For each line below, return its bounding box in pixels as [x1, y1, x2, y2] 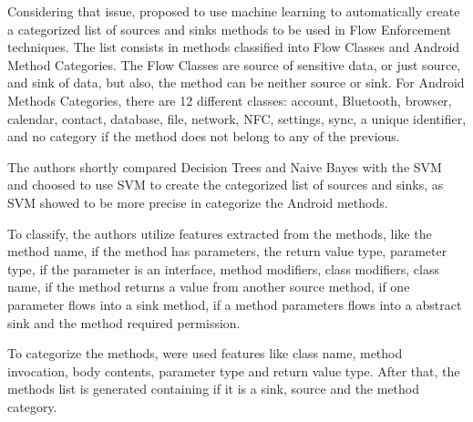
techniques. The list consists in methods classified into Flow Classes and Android [7, 37, 460, 57]
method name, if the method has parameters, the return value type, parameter [7, 242, 447, 261]
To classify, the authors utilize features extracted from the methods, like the [7, 223, 432, 242]
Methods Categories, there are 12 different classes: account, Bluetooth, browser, [7, 90, 452, 109]
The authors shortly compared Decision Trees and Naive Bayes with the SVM [7, 157, 442, 176]
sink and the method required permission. [7, 313, 241, 332]
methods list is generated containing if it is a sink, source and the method [7, 379, 420, 398]
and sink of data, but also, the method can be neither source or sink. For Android [7, 73, 465, 92]
